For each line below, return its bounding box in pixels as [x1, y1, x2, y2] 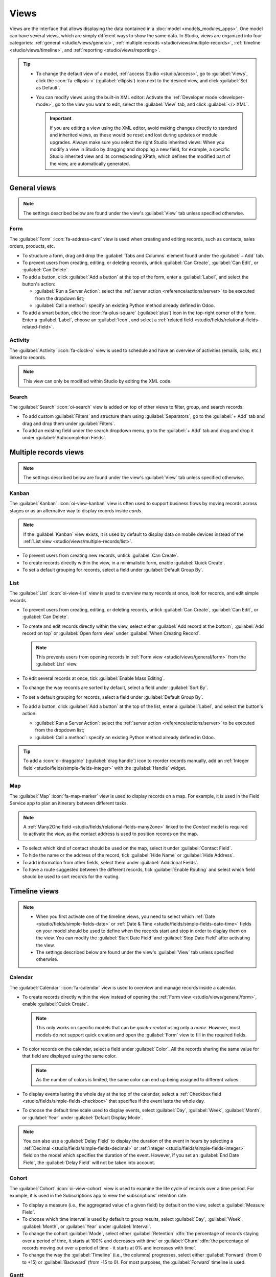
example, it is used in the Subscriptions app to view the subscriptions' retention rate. [9, 1193, 188, 1199]
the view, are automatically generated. [50, 160, 130, 167]
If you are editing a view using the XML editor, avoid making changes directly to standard [50, 125, 237, 131]
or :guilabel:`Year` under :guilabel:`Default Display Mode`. [22, 1114, 143, 1121]
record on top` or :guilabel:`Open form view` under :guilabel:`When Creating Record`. [22, 630, 201, 636]
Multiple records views [9, 448, 84, 457]
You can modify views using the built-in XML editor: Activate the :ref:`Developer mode [36, 94, 217, 100]
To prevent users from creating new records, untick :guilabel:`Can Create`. [22, 552, 179, 559]
